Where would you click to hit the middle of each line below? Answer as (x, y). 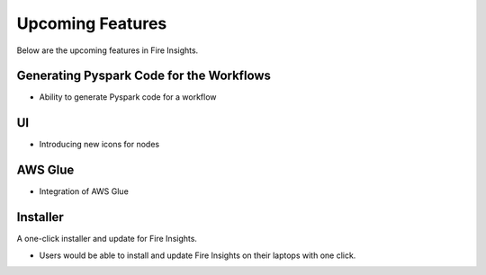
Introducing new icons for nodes (99, 145)
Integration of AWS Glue (84, 191)
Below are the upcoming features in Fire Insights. (108, 50)
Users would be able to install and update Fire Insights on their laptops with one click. (198, 255)
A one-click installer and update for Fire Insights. (107, 239)
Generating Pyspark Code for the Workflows (144, 76)
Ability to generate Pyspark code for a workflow (128, 97)
